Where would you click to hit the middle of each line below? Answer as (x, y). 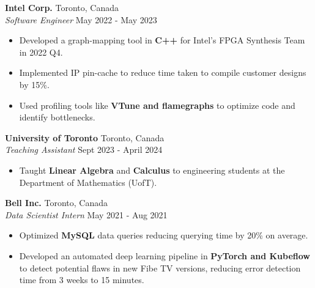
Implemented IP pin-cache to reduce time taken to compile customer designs (163, 72)
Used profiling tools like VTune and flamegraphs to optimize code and (157, 105)
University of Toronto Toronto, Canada (85, 137)
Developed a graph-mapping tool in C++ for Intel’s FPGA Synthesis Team (162, 40)
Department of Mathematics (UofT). (88, 182)
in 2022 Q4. (41, 52)
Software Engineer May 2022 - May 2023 (81, 19)
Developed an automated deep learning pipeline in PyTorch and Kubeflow (165, 255)
